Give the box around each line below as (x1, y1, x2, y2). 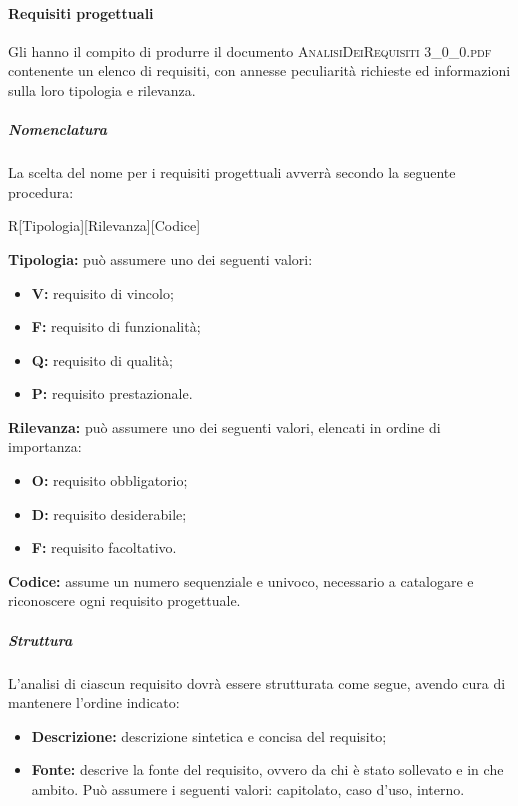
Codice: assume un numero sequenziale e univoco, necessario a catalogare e (8, 570, 474, 591)
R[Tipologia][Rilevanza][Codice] (8, 215, 201, 236)
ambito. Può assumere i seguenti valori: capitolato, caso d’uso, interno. (31, 778, 465, 799)
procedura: (8, 181, 74, 202)
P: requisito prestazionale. (31, 383, 193, 404)
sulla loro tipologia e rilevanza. (8, 79, 196, 100)
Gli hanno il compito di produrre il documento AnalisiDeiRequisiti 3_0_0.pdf (8, 40, 492, 61)
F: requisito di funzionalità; (31, 316, 201, 337)
